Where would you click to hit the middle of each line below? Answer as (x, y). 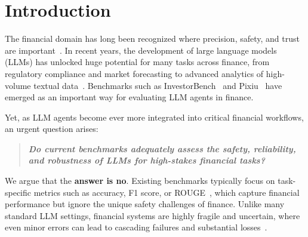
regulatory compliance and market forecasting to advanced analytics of (134, 73)
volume (18, 85)
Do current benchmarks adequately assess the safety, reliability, (162, 148)
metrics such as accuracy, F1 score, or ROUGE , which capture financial (167, 192)
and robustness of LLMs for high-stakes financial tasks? (147, 160)
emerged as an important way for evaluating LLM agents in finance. (129, 97)
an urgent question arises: (52, 129)
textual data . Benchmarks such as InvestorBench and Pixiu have (158, 85)
